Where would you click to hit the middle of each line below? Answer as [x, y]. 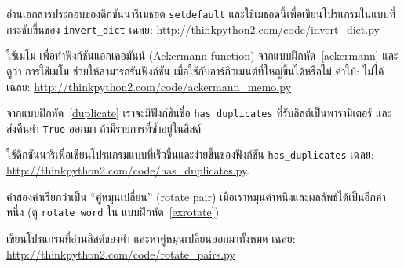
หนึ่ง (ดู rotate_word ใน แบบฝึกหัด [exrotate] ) [113, 212]
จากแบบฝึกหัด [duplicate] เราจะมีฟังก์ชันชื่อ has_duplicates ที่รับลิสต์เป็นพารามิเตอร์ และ [199, 113]
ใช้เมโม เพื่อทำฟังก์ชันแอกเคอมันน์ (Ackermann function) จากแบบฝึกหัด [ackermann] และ [202, 55]
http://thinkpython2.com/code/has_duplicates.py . [128, 170]
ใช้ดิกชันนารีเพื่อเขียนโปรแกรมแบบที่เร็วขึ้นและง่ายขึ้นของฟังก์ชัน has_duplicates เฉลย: [190, 154]
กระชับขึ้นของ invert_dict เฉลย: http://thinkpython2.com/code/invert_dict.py [193, 29]
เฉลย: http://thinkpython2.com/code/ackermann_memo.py [149, 86]
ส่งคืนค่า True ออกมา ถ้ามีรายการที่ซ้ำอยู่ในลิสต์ [104, 128]
